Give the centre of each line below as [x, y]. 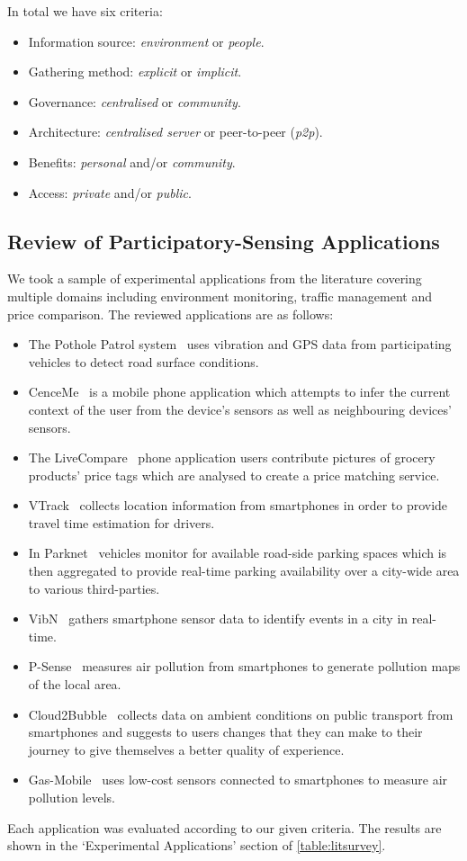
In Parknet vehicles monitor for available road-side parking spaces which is [238, 553]
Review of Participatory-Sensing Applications [224, 241]
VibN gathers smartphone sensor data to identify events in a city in [218, 619]
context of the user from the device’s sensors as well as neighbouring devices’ [240, 409]
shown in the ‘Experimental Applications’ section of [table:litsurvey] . [197, 845]
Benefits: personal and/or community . [132, 161]
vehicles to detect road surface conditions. [144, 361]
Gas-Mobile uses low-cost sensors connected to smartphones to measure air [238, 780]
